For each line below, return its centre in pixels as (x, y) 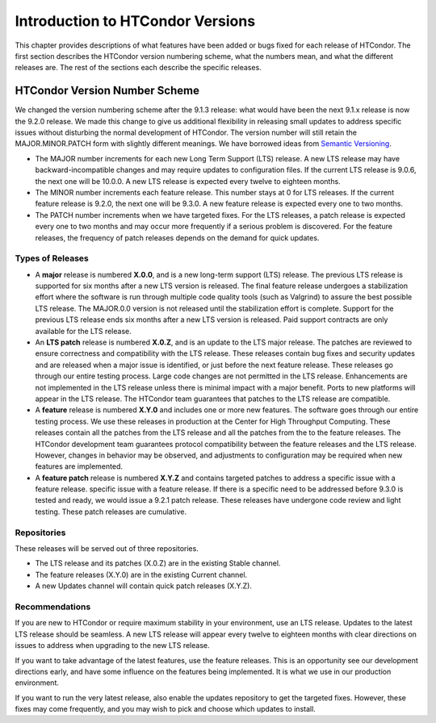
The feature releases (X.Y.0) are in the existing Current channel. (141, 575)
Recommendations (53, 607)
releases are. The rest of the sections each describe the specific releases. (138, 68)
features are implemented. (79, 466)
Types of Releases (52, 258)
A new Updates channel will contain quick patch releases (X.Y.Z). (143, 586)
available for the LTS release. (84, 331)
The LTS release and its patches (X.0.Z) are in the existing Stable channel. (158, 563)
